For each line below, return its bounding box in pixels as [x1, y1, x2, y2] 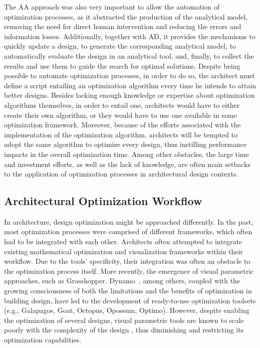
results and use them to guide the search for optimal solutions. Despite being [4, 60, 240, 71]
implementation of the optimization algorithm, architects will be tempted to [4, 129, 238, 139]
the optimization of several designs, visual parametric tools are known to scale [4, 314, 244, 325]
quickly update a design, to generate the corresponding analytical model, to [4, 41, 236, 51]
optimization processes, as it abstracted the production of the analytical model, [4, 11, 248, 22]
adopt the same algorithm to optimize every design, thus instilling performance [4, 139, 247, 149]
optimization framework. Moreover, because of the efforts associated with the [4, 119, 241, 130]
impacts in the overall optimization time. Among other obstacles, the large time [4, 148, 249, 159]
